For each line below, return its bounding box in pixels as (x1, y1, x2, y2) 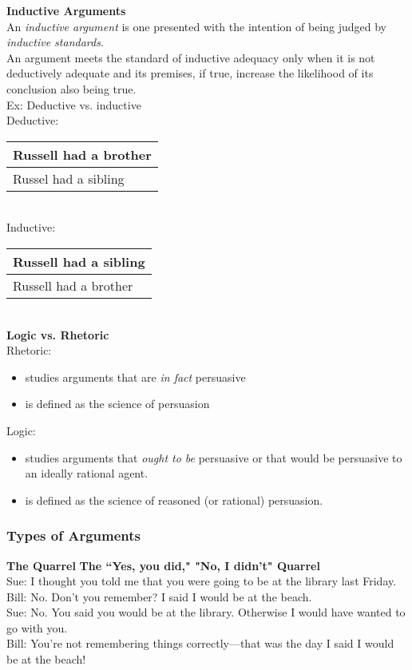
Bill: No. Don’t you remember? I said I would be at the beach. (6, 588, 312, 605)
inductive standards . (6, 34, 104, 50)
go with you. (6, 619, 68, 636)
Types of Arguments (6, 525, 141, 545)
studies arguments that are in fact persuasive (25, 368, 246, 385)
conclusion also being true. (6, 80, 137, 97)
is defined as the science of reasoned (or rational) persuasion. (25, 491, 323, 508)
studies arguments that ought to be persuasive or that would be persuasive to (25, 449, 402, 466)
